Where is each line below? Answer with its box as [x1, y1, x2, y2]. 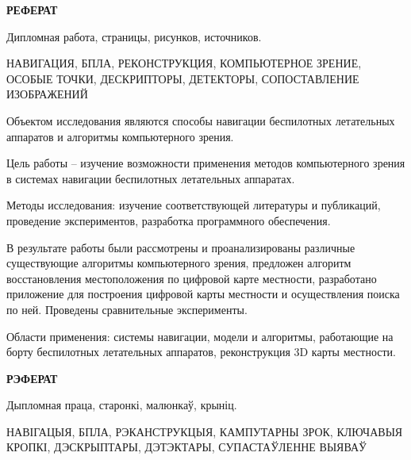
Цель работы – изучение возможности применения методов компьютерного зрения [6, 155, 405, 171]
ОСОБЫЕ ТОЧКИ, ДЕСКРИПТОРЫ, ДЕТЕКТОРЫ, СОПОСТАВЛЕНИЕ [6, 70, 359, 86]
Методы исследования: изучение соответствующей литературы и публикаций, [6, 197, 381, 213]
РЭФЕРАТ [6, 370, 58, 386]
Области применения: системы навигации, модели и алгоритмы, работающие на [6, 328, 394, 344]
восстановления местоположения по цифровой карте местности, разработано [6, 270, 377, 286]
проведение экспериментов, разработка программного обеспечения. [6, 212, 331, 228]
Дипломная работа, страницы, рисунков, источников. [6, 28, 262, 44]
